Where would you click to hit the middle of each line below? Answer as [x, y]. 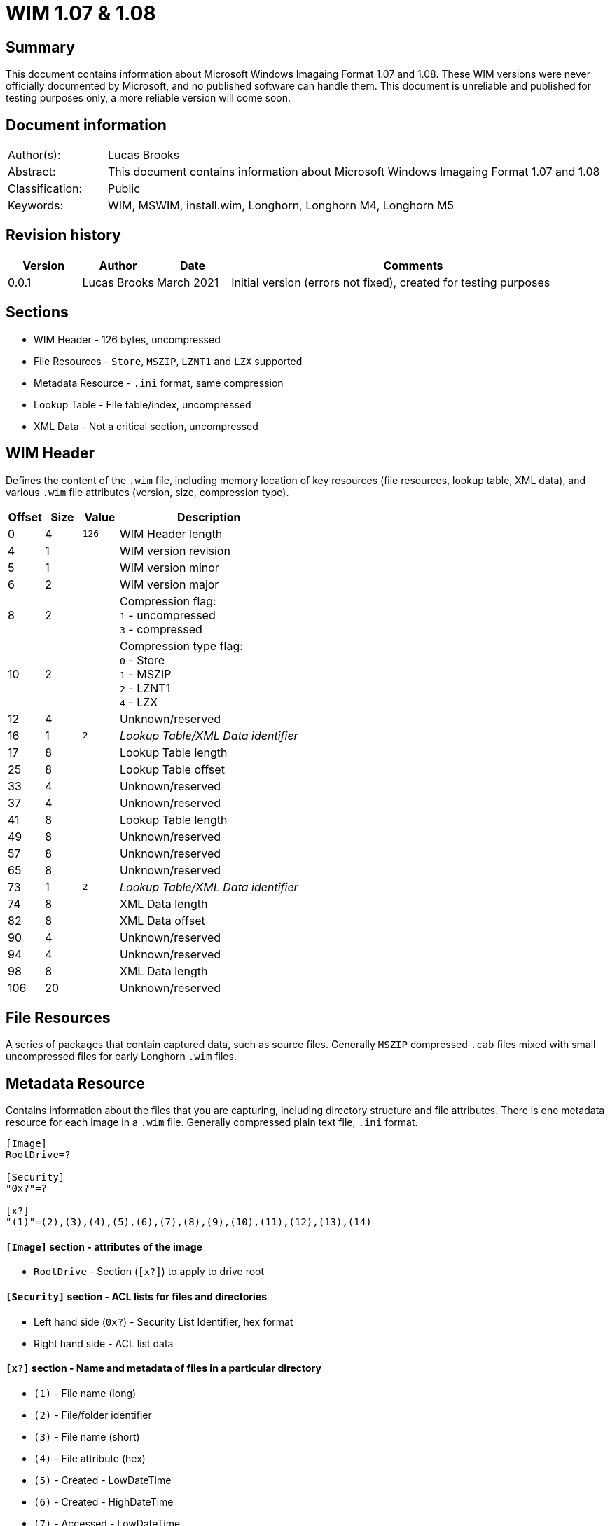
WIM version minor [169, 567]
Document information [86, 125]
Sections [37, 312]
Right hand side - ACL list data [104, 1343]
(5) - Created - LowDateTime [103, 1480]
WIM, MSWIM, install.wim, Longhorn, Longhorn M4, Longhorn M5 [280, 206]
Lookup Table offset [172, 769]
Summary [40, 47]
